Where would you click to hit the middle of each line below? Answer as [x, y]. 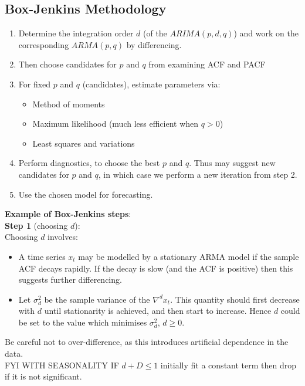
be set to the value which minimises [83, 322]
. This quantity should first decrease [235, 299]
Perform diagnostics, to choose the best [89, 163]
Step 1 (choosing [36, 225]
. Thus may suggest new [232, 163]
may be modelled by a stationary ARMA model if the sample [189, 256]
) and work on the [266, 33]
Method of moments [69, 104]
